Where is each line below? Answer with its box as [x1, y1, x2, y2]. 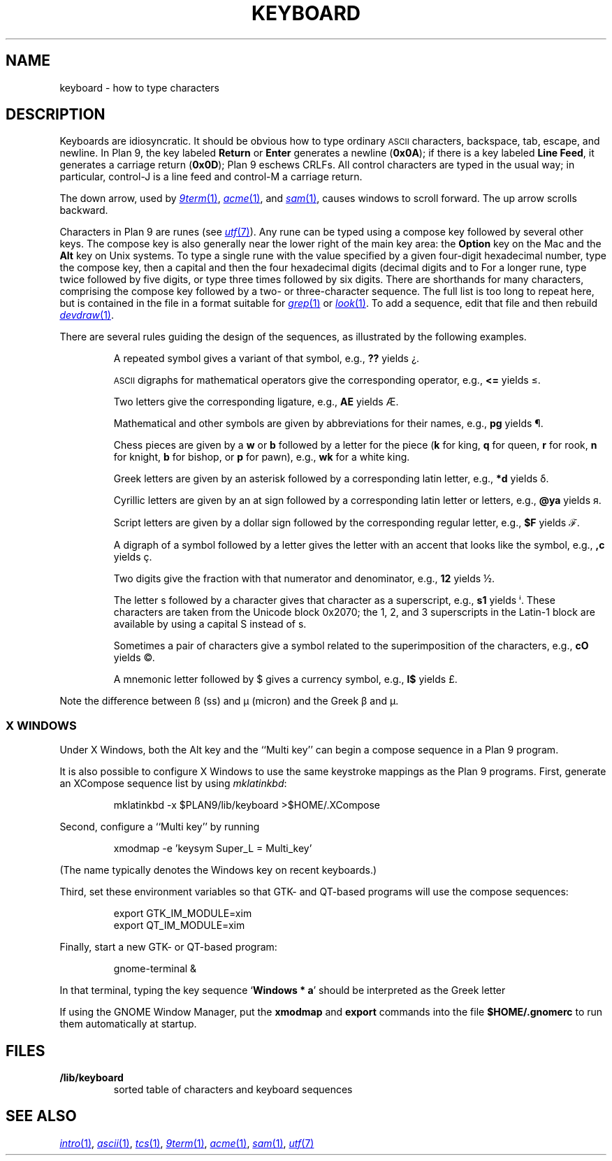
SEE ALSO [6, 1107, 77, 1125]
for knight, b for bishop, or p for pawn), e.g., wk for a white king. [113, 451, 410, 463]
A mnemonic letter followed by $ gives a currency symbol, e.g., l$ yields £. [113, 673, 458, 686]
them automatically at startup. [59, 1018, 197, 1030]
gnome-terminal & [113, 962, 197, 975]
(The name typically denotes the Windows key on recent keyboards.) [59, 864, 377, 877]
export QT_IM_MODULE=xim [113, 919, 245, 932]
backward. [59, 204, 108, 217]
